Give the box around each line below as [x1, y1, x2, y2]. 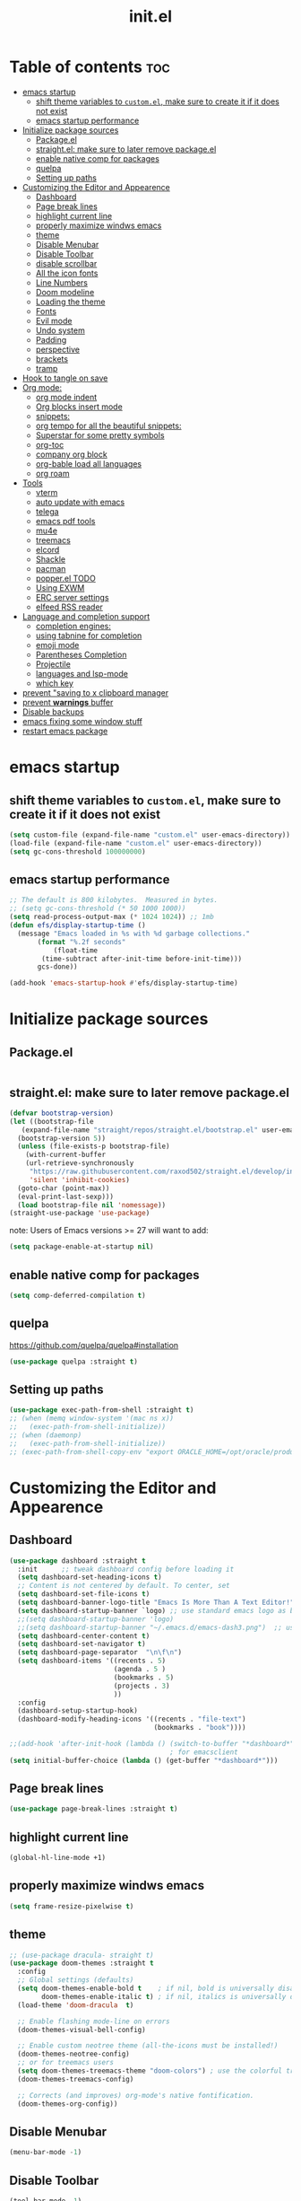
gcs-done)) [37, 962, 78, 971]
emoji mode [35, 639, 80, 650]
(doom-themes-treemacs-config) [17, 2074, 134, 2083]
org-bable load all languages [35, 458, 142, 469]
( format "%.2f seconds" [37, 937, 126, 946]
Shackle [35, 554, 65, 565]
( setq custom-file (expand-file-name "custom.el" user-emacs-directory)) [9, 830, 291, 839]
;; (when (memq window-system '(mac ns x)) [9, 1414, 175, 1424]
